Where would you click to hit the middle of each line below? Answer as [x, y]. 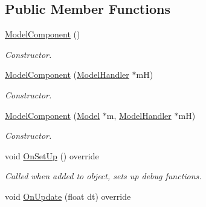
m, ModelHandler [139, 115]
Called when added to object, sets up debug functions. [103, 176]
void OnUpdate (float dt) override [68, 196]
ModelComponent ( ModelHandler [67, 75]
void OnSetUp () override [52, 155]
